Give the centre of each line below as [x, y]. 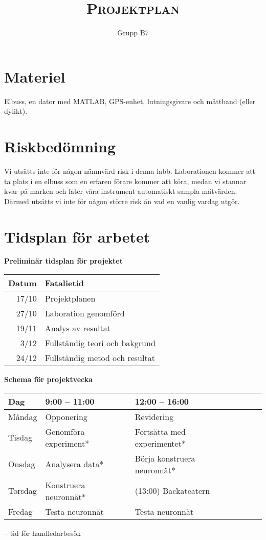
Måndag [23, 416]
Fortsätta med [160, 431]
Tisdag [20, 437]
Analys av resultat [77, 328]
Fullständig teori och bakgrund [100, 343]
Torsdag [23, 491]
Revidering [154, 416]
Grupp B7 [133, 33]
